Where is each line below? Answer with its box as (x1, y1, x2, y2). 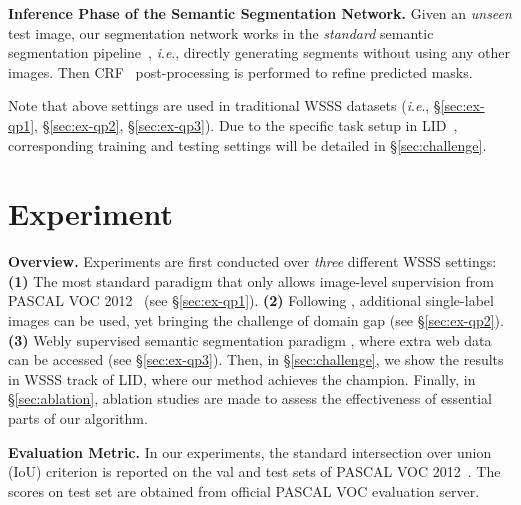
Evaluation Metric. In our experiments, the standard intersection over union (8, 441, 492, 462)
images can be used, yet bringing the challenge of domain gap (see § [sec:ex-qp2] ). (8, 310, 504, 331)
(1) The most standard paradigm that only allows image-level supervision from (8, 270, 494, 291)
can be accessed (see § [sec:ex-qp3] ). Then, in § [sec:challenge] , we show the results (8, 349, 504, 370)
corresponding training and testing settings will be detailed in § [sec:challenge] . (8, 134, 487, 155)
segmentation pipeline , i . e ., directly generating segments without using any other (8, 42, 511, 63)
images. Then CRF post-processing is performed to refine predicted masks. (8, 61, 473, 82)
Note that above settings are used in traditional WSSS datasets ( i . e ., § (8, 95, 441, 116)
